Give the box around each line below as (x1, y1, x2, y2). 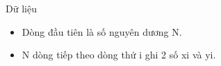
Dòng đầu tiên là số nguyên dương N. (22, 24, 182, 38)
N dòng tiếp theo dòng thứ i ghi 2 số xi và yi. (22, 47, 216, 62)
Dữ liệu (6, 1, 37, 15)
